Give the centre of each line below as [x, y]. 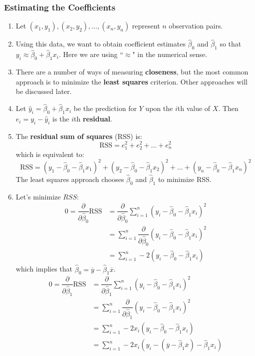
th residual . [93, 119]
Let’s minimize [38, 196]
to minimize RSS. [185, 179]
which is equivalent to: [50, 154]
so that [231, 44]
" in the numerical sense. [170, 54]
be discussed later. [44, 91]
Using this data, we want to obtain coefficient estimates [101, 44]
